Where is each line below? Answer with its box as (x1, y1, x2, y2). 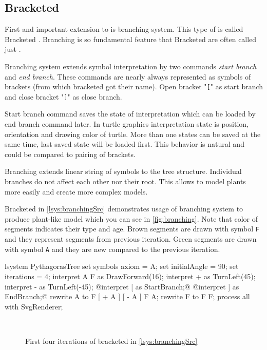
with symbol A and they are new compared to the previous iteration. (5, 243, 220, 254)
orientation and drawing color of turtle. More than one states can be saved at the (5, 128, 261, 139)
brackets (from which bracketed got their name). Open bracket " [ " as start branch (5, 81, 263, 92)
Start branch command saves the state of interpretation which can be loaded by (5, 108, 256, 119)
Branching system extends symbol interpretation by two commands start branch (5, 61, 257, 71)
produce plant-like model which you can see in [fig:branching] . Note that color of (5, 213, 258, 224)
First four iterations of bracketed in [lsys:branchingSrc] (25, 335, 198, 346)
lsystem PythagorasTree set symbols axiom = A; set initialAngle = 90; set (5, 261, 239, 271)
